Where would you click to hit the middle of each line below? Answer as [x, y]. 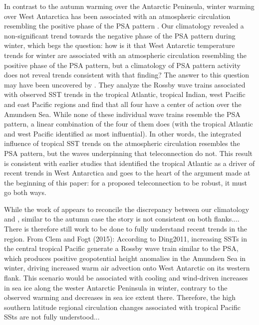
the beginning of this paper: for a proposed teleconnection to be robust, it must [126, 182]
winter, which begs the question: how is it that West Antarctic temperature [120, 45]
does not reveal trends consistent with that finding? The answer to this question [127, 75]
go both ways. [25, 192]
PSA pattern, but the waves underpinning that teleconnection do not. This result [128, 153]
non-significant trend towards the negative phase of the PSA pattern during [120, 35]
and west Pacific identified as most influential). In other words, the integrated [123, 133]
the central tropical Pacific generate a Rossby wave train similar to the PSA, [121, 248]
